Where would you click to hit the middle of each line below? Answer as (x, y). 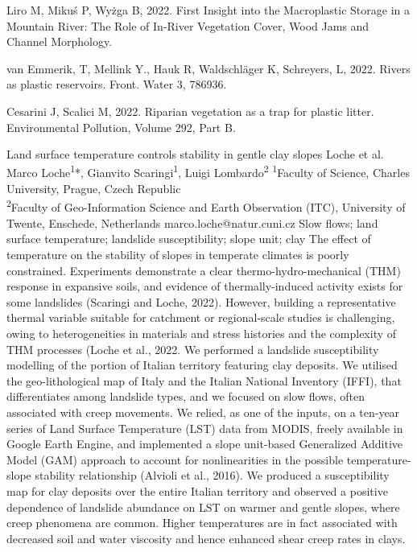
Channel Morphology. (60, 41)
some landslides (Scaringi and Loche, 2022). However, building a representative (201, 301)
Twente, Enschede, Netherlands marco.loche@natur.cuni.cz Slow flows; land (192, 222)
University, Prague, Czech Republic (94, 188)
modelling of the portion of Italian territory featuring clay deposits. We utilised (202, 365)
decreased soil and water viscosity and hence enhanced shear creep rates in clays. (206, 538)
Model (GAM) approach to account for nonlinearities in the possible (175, 459)
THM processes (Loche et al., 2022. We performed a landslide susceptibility (193, 349)
